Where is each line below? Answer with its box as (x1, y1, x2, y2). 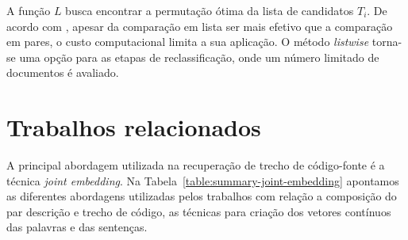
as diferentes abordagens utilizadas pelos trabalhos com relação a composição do (6, 188, 397, 204)
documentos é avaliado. (6, 64, 119, 81)
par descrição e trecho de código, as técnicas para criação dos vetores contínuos (6, 203, 391, 219)
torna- (371, 33, 402, 50)
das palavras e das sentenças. (6, 219, 148, 235)
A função (6, 2, 51, 18)
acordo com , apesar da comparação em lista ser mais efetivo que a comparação (6, 17, 393, 34)
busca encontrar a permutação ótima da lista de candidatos (65, 2, 354, 18)
